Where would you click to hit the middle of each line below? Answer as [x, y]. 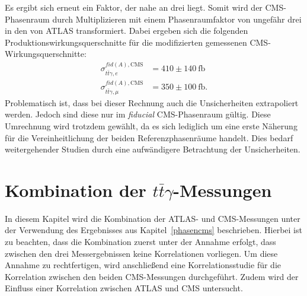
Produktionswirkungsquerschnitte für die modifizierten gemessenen [126, 42]
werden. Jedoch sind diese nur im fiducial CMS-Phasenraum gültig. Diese [138, 114]
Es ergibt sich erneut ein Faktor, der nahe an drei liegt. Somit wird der [134, 7]
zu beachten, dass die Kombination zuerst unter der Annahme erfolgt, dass [140, 242]
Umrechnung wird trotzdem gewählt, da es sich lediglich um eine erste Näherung [151, 125]
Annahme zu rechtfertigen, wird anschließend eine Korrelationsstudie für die [143, 265]
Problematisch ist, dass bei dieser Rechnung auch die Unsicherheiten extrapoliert [152, 102]
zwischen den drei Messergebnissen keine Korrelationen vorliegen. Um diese [141, 253]
